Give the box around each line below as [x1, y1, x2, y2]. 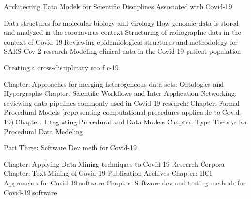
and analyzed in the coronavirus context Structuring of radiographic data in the [4, 27, 241, 37]
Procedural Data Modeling [4, 126, 83, 136]
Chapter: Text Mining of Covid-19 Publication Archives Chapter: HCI [4, 168, 212, 178]
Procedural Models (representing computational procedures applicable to [4, 107, 220, 117]
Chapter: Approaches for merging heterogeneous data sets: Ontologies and [4, 78, 224, 89]
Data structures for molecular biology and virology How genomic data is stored [4, 17, 239, 28]
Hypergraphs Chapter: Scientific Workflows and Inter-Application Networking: [4, 88, 236, 98]
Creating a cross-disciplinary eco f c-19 [4, 62, 119, 72]
